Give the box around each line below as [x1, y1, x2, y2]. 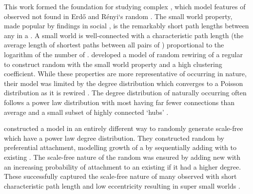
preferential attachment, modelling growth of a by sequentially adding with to [4, 142, 237, 152]
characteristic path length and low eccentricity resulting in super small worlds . [4, 180, 240, 191]
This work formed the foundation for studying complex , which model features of [4, 1, 246, 11]
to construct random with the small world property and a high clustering [4, 59, 222, 69]
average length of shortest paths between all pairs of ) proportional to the [4, 40, 224, 50]
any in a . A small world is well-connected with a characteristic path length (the [4, 30, 244, 40]
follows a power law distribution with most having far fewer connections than [4, 97, 234, 107]
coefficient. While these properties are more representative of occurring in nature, [4, 68, 247, 79]
